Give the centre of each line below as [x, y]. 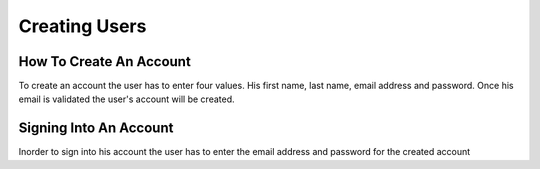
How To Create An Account [105, 61]
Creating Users [82, 26]
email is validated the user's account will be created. [126, 99]
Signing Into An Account [96, 128]
